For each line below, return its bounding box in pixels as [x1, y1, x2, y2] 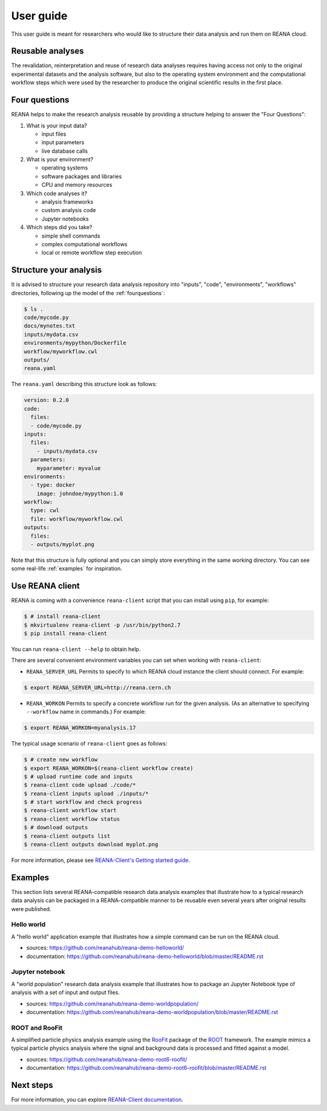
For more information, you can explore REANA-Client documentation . [11, 1096, 183, 1103]
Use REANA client [11, 581, 80, 591]
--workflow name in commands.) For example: [26, 708, 147, 715]
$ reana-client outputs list [24, 832, 111, 839]
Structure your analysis [11, 265, 102, 275]
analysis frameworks [41, 198, 94, 205]
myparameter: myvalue [36, 464, 101, 472]
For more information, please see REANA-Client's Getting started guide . [11, 856, 190, 864]
